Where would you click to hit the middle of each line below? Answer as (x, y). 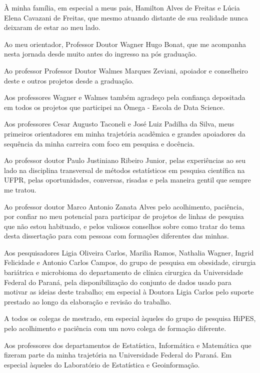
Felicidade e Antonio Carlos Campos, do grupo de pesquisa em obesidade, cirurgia (130, 262)
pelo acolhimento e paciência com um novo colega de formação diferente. (115, 328)
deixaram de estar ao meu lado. (52, 27)
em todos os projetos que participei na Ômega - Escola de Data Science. (114, 107)
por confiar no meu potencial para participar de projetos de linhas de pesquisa (124, 216)
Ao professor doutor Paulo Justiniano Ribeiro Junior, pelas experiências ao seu (125, 160)
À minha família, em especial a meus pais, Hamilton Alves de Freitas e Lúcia (122, 7)
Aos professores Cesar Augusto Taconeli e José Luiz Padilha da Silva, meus (119, 124)
